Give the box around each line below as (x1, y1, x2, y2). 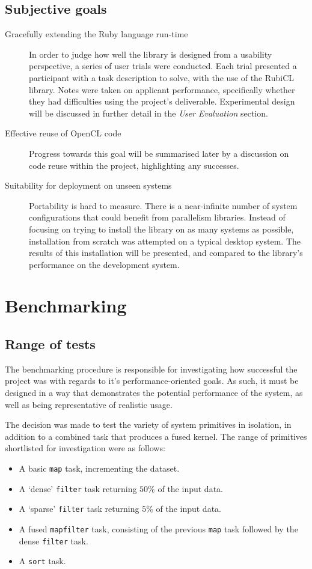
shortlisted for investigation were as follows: (5, 442, 165, 454)
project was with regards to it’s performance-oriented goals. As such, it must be (5, 374, 299, 387)
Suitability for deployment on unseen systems (5, 179, 172, 192)
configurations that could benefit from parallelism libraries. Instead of (29, 211, 286, 224)
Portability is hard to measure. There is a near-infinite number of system (29, 199, 298, 211)
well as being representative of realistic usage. (5, 398, 173, 410)
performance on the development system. (29, 258, 180, 270)
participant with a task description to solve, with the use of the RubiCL (29, 71, 294, 84)
